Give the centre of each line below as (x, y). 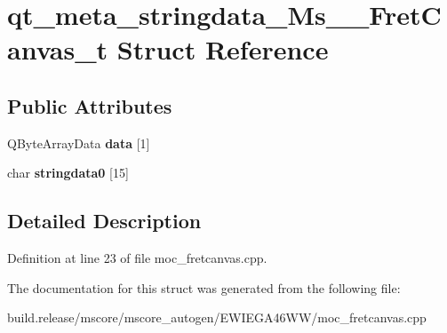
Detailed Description (104, 221)
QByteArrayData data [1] (79, 143)
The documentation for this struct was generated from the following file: (204, 287)
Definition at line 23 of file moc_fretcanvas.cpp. (137, 258)
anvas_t (58, 49)
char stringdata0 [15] (68, 173)
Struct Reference (223, 49)
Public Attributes (90, 105)
